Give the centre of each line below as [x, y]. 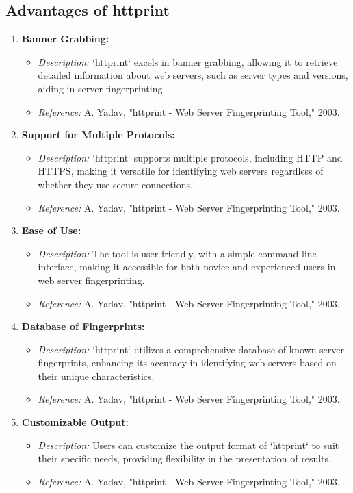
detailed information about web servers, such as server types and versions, [193, 75]
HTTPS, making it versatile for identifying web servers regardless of [181, 171]
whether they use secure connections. [115, 184]
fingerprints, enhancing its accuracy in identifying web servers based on [187, 363]
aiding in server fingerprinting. [102, 88]
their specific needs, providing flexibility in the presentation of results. [184, 458]
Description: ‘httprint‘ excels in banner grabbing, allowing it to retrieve [188, 61]
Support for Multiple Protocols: [98, 135]
